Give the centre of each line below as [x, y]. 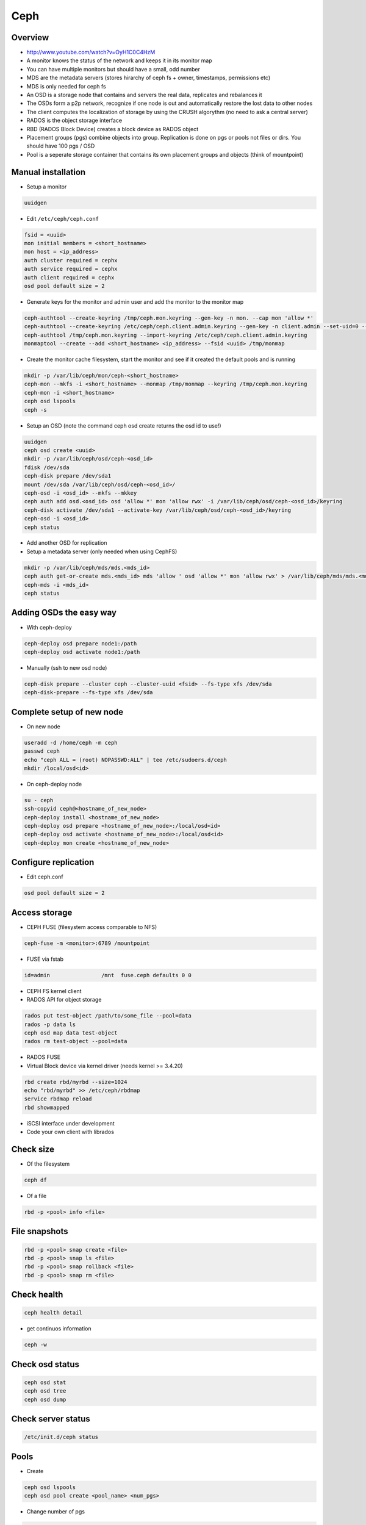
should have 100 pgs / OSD [61, 146]
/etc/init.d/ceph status [61, 1437]
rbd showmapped [47, 1107]
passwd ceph [42, 751]
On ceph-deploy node [54, 784]
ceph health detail [53, 1313]
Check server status [51, 1419]
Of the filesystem [48, 1164]
